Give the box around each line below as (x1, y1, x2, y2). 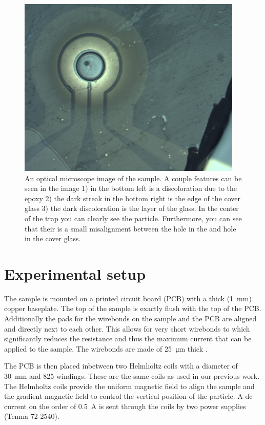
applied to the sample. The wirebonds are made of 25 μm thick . (4, 343, 208, 354)
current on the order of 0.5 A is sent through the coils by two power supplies (4, 400, 246, 411)
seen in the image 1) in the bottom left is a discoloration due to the (25, 183, 237, 194)
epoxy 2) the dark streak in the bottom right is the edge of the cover (25, 192, 241, 203)
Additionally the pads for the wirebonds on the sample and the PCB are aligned (4, 313, 257, 324)
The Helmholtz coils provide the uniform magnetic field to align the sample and (4, 380, 255, 391)
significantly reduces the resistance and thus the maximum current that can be (4, 333, 252, 344)
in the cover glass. (25, 233, 81, 244)
